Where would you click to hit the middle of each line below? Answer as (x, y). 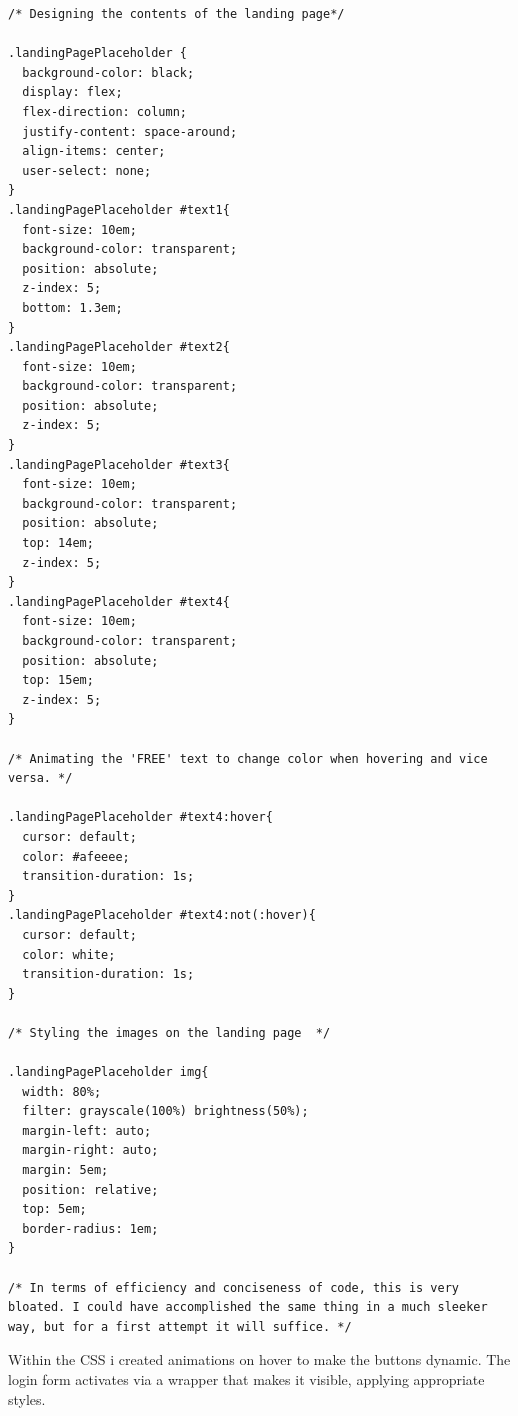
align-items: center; (94, 151)
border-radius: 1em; (90, 1228)
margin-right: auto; (90, 1150)
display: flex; (72, 92)
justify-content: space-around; (130, 131)
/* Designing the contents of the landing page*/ (176, 14)
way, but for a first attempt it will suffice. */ (180, 1326)
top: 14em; (58, 543)
